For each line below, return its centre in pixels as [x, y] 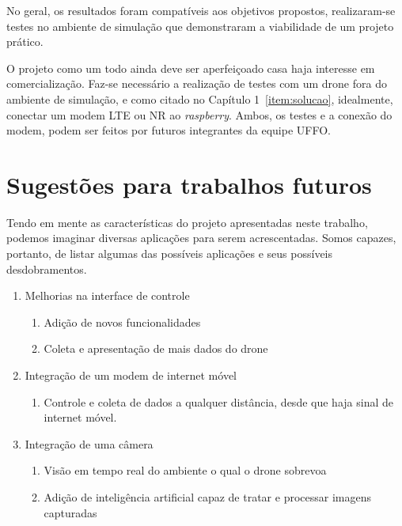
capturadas [70, 512]
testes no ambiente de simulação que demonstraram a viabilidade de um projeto [200, 26]
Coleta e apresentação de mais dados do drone [156, 348]
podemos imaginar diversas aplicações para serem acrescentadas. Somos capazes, [201, 238]
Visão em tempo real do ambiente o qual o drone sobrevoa [185, 470]
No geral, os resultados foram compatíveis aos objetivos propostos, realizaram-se [201, 10]
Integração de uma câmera [89, 443]
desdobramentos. [47, 269]
